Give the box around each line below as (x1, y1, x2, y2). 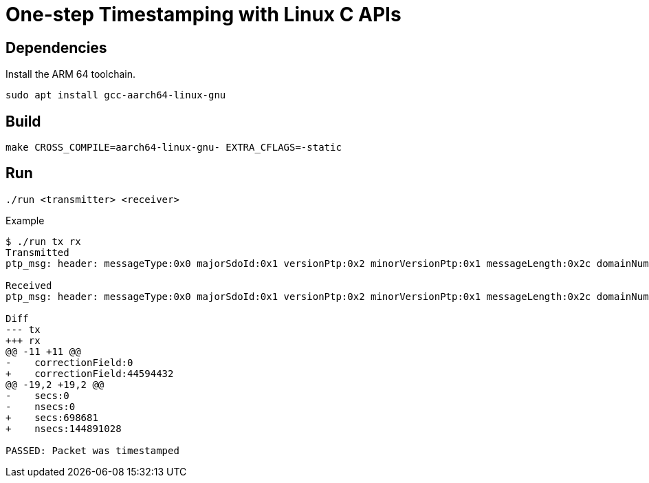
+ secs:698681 (5, 411, 98, 423)
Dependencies (5, 39, 107, 56)
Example (5, 214, 45, 226)
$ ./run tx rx (5, 235, 81, 247)
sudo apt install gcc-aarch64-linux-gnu (5, 89, 226, 101)
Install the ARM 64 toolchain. (5, 68, 135, 80)
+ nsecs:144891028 (5, 422, 122, 434)
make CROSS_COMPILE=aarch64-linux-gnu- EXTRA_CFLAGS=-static (5, 142, 342, 153)
